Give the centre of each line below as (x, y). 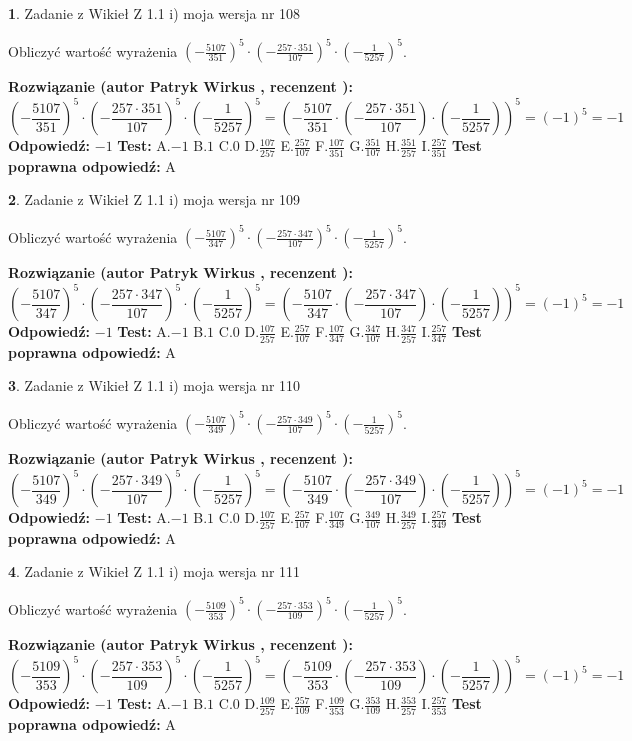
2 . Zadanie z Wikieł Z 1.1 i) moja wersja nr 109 (154, 199)
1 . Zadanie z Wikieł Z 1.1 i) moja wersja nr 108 (154, 13)
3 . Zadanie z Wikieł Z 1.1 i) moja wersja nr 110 (154, 385)
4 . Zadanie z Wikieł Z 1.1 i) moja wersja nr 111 (154, 571)
